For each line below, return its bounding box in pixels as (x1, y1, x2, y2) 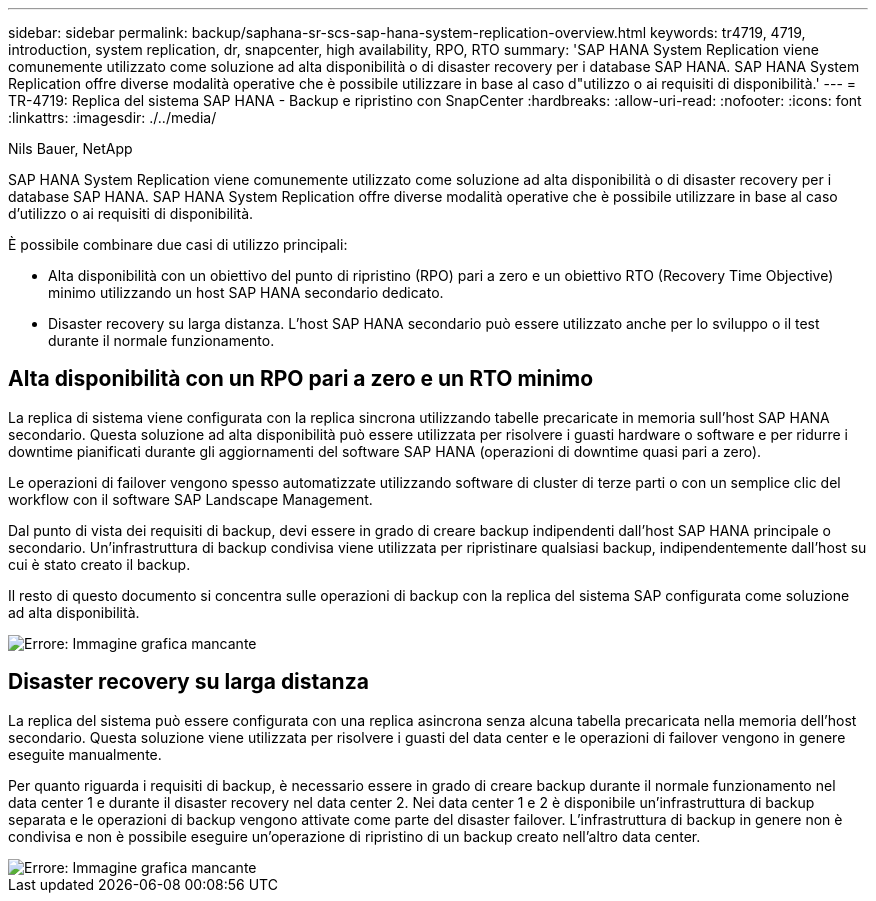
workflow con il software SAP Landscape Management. (8, 490, 373, 508)
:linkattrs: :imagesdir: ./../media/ (8, 109, 217, 126)
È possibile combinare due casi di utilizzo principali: (8, 236, 348, 253)
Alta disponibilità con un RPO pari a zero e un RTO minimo (8, 366, 594, 392)
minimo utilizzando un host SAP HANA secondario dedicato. (48, 284, 444, 301)
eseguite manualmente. (8, 745, 162, 763)
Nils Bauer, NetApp (8, 140, 133, 157)
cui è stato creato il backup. (8, 555, 191, 573)
